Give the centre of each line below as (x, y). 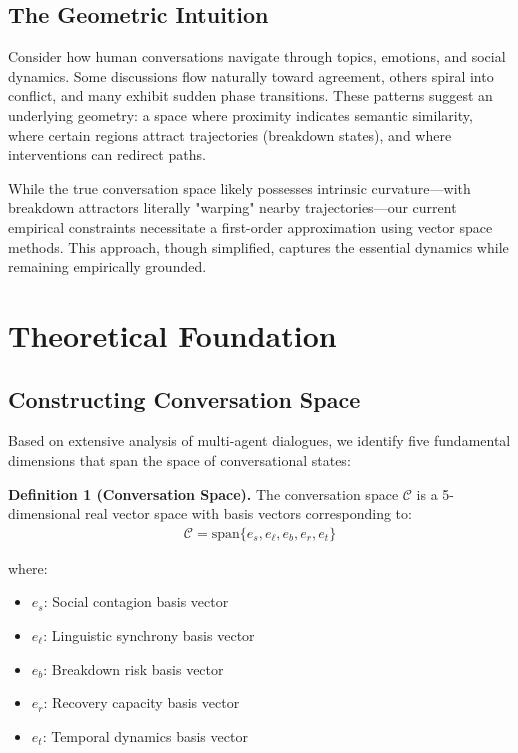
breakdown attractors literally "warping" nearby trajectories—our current (232, 207)
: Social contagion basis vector (136, 601)
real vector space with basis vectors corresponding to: (248, 513)
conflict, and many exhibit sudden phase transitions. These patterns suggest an (250, 95)
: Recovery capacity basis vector (141, 702)
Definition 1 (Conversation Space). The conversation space (203, 493)
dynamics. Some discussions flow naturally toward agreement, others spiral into (251, 75)
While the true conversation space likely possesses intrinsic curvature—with (239, 187)
